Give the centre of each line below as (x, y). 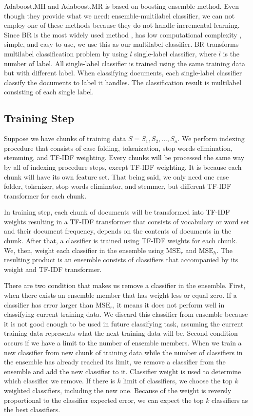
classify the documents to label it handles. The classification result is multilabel (123, 82)
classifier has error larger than (49, 304)
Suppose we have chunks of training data (65, 138)
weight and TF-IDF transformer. (53, 269)
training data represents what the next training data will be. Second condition (121, 333)
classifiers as (230, 400)
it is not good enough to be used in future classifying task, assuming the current (124, 323)
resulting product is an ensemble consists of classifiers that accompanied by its (121, 260)
